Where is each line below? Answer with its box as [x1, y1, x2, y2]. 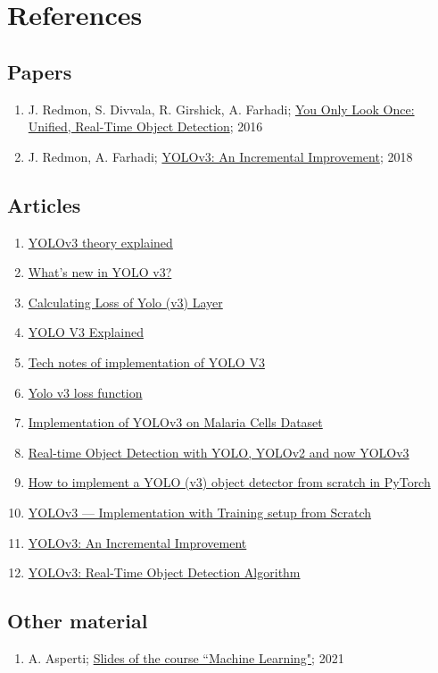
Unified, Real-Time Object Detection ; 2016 [28, 117, 263, 136]
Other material [7, 607, 148, 635]
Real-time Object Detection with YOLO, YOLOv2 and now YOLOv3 [28, 442, 409, 461]
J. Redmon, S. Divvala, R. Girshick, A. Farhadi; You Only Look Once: [28, 99, 415, 118]
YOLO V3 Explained [28, 323, 144, 341]
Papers [7, 57, 72, 85]
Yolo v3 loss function [28, 383, 143, 401]
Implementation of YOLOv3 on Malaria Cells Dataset [28, 413, 323, 432]
